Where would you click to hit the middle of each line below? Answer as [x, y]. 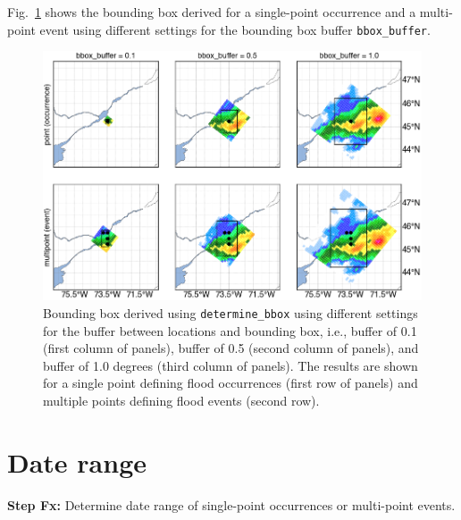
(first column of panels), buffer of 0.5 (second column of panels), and [231, 348]
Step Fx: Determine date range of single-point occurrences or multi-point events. [231, 504]
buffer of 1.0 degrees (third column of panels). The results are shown [230, 365]
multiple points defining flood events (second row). [181, 400]
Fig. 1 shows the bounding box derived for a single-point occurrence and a [212, 12]
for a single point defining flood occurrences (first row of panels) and [230, 383]
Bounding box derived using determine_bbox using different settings [230, 312]
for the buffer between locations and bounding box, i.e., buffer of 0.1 [230, 330]
